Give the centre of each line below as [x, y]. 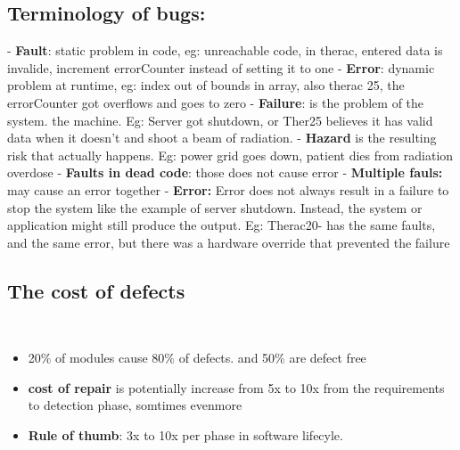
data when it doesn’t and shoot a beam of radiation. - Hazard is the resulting [222, 138]
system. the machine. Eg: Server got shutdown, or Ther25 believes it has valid [220, 120]
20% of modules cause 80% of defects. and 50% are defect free [197, 358]
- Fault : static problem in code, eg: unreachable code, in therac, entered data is [225, 50]
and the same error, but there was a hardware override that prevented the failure [229, 242]
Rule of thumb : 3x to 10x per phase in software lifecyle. [185, 434]
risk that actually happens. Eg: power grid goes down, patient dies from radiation [230, 155]
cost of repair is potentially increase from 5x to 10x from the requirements [236, 387]
